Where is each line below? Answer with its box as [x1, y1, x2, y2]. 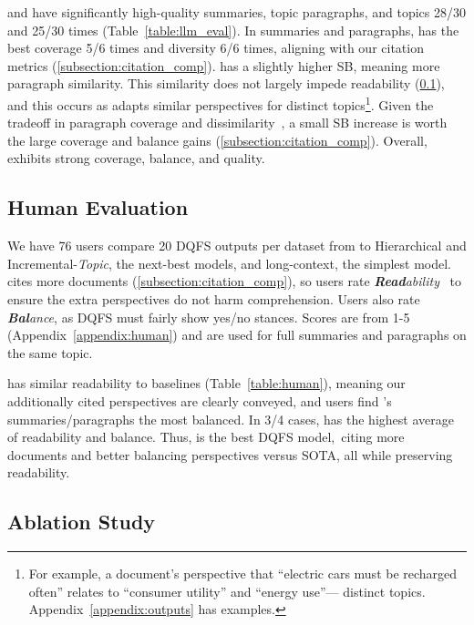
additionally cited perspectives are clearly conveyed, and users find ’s [7, 391, 392, 410]
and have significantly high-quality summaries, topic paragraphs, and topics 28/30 [7, 3, 466, 21]
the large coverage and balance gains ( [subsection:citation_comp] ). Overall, [7, 130, 428, 149]
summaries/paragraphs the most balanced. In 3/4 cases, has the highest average [7, 409, 454, 428]
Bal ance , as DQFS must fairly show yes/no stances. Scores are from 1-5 [7, 307, 410, 326]
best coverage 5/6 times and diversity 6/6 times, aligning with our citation [7, 38, 424, 57]
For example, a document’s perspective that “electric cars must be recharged [28, 564, 458, 583]
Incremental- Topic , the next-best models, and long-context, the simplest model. [7, 253, 451, 272]
